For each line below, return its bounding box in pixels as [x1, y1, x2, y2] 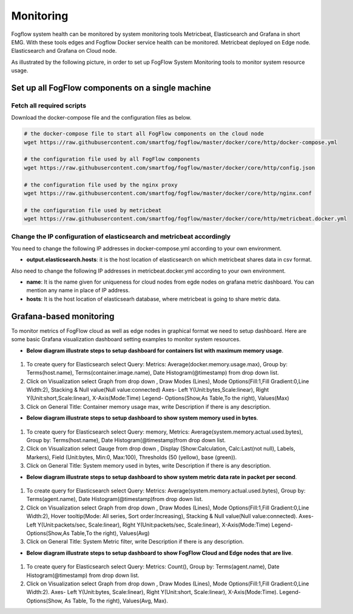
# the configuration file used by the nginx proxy [24, 181, 178, 188]
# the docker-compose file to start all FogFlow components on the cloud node [24, 131, 264, 137]
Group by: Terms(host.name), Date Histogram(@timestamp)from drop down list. [26, 437, 226, 444]
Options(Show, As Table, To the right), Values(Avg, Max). [26, 597, 169, 604]
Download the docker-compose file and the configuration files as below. [11, 114, 192, 121]
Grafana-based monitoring [11, 311, 115, 321]
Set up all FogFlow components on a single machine [11, 83, 212, 93]
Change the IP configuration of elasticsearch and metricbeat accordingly [11, 232, 231, 240]
